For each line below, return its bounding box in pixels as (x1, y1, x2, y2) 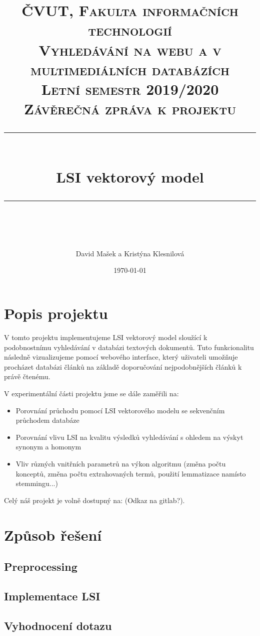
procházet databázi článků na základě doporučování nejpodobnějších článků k (4, 361, 242, 372)
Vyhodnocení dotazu (4, 617, 112, 633)
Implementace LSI (4, 588, 100, 603)
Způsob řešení (4, 524, 102, 545)
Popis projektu (4, 303, 108, 324)
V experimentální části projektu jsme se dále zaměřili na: (4, 388, 179, 398)
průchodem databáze (15, 415, 79, 425)
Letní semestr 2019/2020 (41, 78, 219, 99)
